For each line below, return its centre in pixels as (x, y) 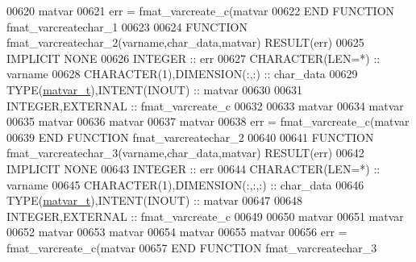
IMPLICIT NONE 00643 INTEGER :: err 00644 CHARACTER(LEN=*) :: (193, 168)
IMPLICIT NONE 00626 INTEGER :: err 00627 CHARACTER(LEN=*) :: (193, 58)
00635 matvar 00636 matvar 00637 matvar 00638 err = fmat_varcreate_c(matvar (208, 121)
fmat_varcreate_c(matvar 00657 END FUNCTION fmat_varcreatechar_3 (192, 247)
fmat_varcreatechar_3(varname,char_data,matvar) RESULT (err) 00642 (185, 153)
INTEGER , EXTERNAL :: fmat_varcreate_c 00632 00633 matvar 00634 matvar (205, 105)
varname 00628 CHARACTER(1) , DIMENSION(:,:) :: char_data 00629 (182, 74)
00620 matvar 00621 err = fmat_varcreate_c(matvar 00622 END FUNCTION (201, 10)
